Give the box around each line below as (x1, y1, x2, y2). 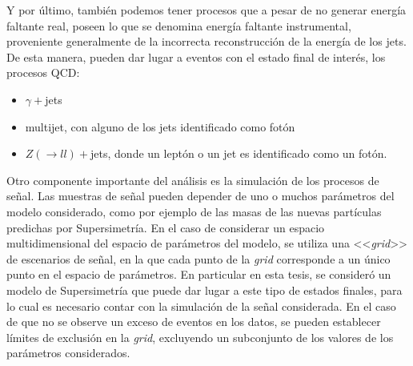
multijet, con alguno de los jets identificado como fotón (25, 118, 295, 135)
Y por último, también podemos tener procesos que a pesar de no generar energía (6, 2, 407, 18)
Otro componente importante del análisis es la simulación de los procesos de (6, 171, 379, 188)
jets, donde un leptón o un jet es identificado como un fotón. (90, 145, 387, 162)
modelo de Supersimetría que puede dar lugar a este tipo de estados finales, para (6, 281, 403, 298)
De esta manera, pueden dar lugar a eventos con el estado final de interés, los (6, 48, 386, 65)
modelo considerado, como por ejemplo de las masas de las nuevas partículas (6, 203, 382, 219)
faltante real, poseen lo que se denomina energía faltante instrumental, (6, 17, 351, 34)
